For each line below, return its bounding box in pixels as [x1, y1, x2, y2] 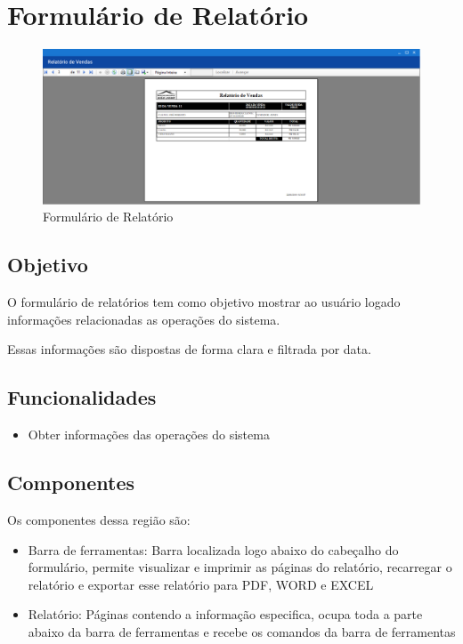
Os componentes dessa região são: [7, 511, 191, 529]
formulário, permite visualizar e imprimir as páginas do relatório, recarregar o [28, 558, 452, 576]
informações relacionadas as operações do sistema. [7, 310, 280, 328]
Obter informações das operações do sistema [28, 425, 270, 444]
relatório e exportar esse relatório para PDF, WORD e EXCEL [28, 575, 374, 593]
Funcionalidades [7, 383, 157, 411]
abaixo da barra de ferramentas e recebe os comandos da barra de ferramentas [28, 623, 456, 640]
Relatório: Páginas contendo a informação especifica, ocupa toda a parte [28, 605, 423, 624]
